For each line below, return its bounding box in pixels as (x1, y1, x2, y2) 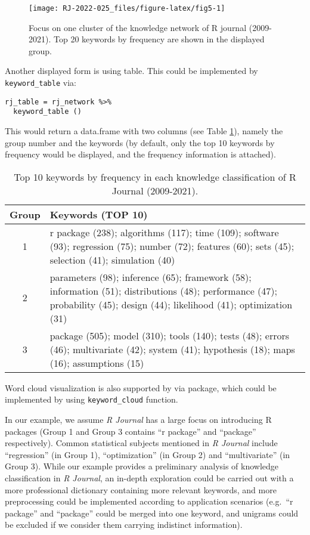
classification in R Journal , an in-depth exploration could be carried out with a (5, 472, 294, 484)
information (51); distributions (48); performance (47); (49, 283, 278, 298)
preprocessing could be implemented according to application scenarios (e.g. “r (5, 495, 293, 508)
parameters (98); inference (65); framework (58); (49, 270, 252, 284)
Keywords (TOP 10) (49, 207, 148, 221)
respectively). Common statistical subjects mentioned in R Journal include (5, 437, 278, 449)
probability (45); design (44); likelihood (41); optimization (49, 297, 293, 311)
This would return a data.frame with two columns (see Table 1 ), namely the (5, 125, 283, 137)
